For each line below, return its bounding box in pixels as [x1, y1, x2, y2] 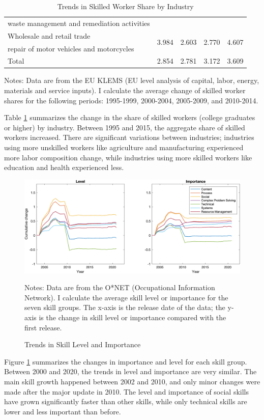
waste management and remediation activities [8, 17, 150, 28]
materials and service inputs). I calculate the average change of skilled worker [4, 85, 246, 96]
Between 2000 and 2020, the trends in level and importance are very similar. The [4, 366, 257, 377]
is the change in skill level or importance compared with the [39, 312, 226, 323]
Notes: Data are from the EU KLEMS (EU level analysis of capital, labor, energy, [4, 75, 259, 86]
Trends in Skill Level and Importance [24, 339, 141, 350]
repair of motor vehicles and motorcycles [8, 43, 134, 53]
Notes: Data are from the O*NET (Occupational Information [24, 282, 215, 293]
